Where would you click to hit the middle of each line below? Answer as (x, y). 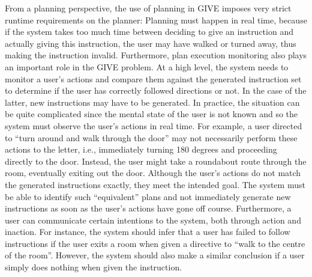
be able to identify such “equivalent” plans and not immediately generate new (148, 196)
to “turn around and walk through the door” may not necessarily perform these (151, 137)
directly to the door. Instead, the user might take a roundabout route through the (156, 161)
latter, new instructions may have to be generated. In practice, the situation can (152, 102)
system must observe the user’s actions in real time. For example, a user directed (154, 125)
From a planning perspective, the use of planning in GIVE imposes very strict (148, 8)
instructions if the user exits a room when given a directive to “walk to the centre (155, 243)
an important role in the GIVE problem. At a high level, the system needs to (147, 66)
